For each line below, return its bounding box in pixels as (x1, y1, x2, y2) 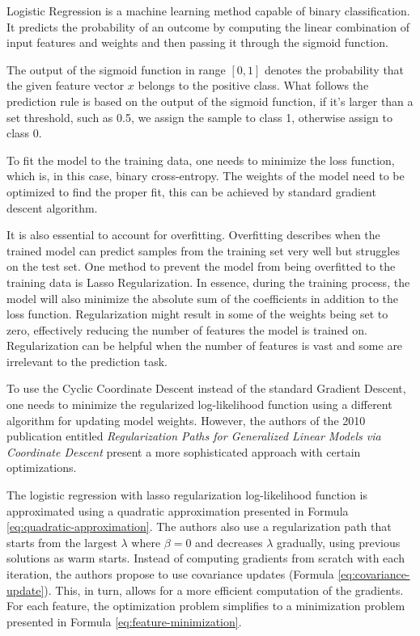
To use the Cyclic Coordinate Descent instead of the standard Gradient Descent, (6, 380, 406, 397)
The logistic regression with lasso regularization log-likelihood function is (6, 486, 367, 503)
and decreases (195, 533, 263, 550)
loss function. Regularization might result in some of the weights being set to (6, 305, 388, 322)
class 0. (6, 124, 42, 141)
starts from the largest (6, 533, 117, 550)
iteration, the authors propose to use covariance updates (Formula (6, 566, 334, 582)
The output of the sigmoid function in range (6, 61, 226, 78)
